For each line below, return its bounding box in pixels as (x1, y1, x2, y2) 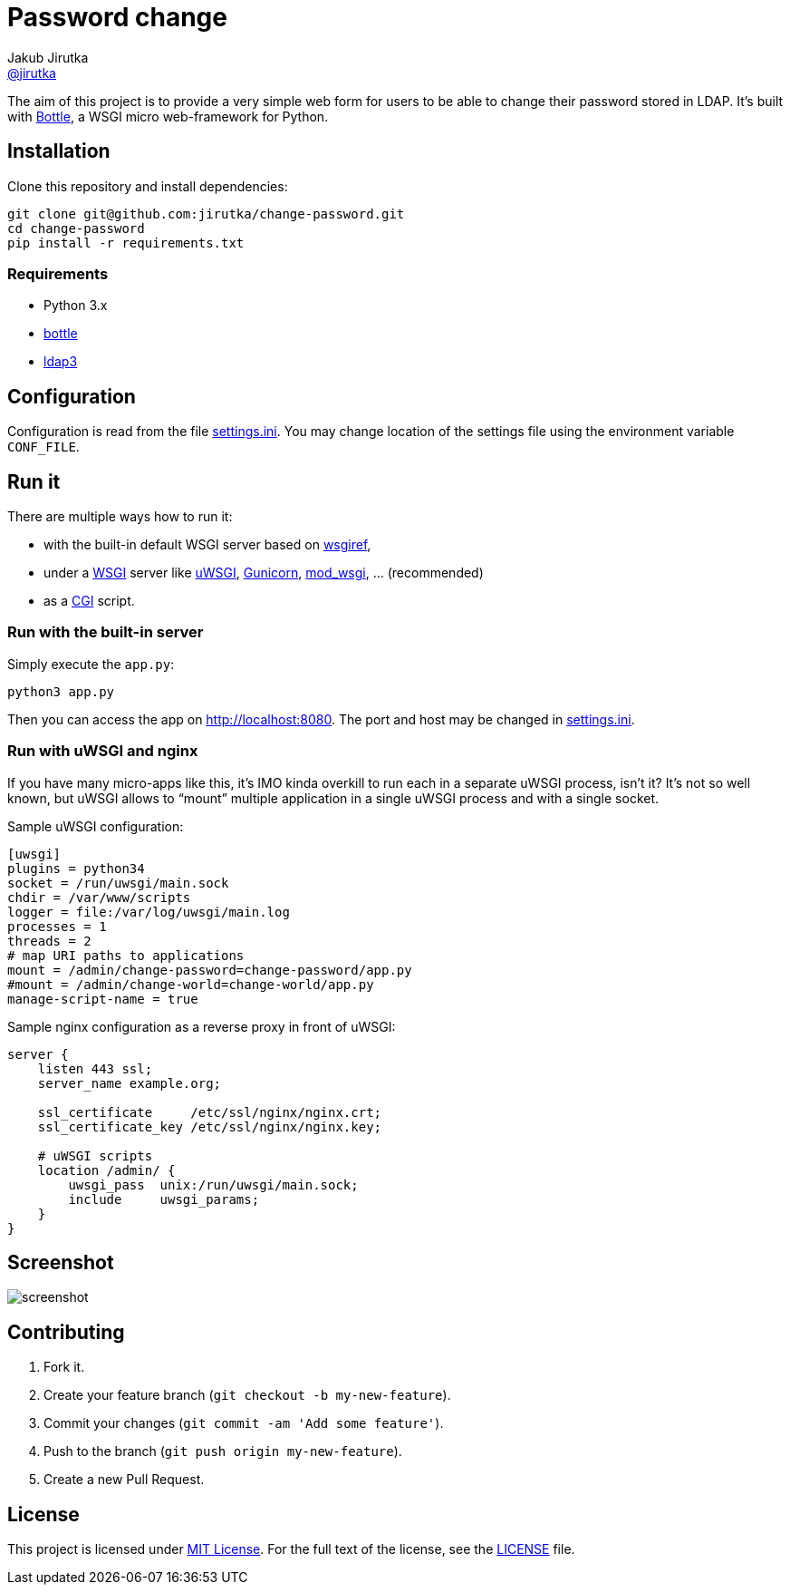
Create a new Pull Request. (43, 1471, 205, 1488)
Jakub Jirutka (7, 49, 89, 65)
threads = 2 (7, 933, 92, 948)
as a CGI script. (43, 593, 135, 609)
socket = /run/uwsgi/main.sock (7, 875, 229, 890)
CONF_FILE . (7, 439, 80, 455)
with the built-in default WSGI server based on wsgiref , (43, 537, 371, 553)
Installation (7, 140, 111, 163)
